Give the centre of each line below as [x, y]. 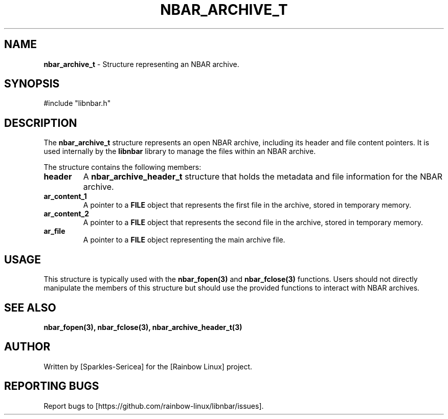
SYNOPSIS [32, 84]
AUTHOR [27, 347]
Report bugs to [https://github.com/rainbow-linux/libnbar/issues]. [154, 406]
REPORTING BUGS [52, 386]
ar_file [54, 231]
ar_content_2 [66, 214]
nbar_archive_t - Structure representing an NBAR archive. [141, 64]
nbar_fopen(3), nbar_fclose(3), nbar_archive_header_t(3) [143, 327]
